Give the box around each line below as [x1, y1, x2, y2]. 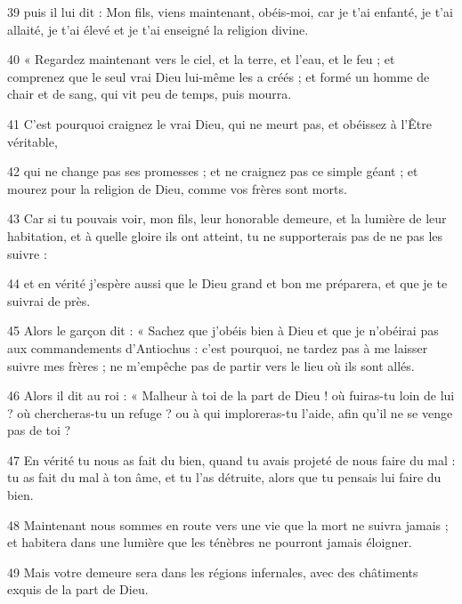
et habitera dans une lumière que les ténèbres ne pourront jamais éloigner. [7, 533, 412, 552]
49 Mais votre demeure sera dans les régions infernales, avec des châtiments [7, 562, 418, 581]
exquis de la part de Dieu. [7, 580, 149, 599]
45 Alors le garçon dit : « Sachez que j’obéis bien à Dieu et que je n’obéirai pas [7, 321, 439, 340]
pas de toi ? [7, 421, 71, 439]
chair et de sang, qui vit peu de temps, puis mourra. [7, 85, 292, 103]
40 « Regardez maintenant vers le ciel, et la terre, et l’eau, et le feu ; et [7, 50, 395, 68]
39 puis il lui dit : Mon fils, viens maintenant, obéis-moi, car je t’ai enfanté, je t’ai [7, 3, 453, 20]
